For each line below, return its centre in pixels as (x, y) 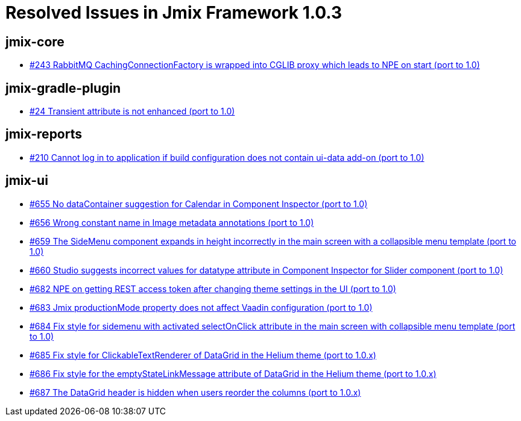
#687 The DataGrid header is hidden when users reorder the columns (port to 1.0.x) (195, 392)
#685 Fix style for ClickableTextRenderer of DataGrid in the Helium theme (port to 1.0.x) (203, 355)
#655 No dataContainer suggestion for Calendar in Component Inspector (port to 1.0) (199, 204)
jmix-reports (44, 134)
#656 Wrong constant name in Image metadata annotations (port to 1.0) (172, 222)
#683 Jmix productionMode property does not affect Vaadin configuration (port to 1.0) (201, 307)
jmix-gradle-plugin (63, 88)
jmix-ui (27, 181)
